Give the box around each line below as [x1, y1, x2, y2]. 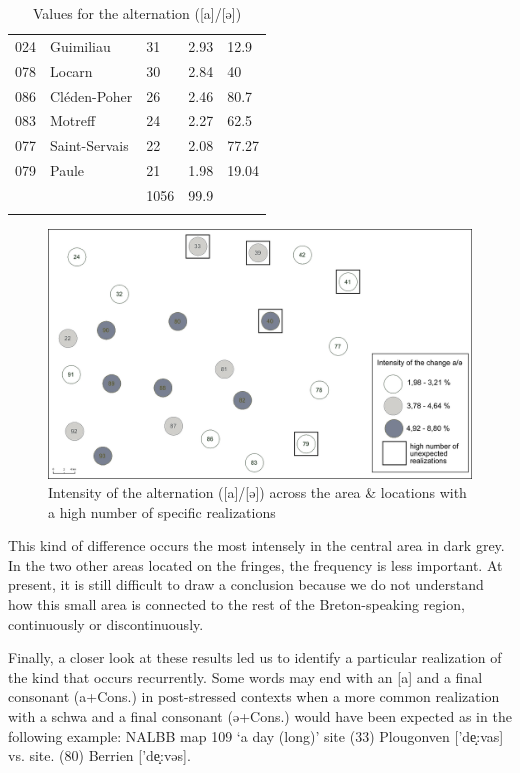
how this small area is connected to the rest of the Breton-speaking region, [8, 594, 465, 615]
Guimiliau [50, 35, 111, 56]
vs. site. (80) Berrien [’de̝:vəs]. [8, 745, 191, 766]
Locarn [50, 60, 93, 81]
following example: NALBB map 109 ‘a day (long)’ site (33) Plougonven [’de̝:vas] [8, 725, 504, 746]
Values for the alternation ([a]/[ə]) [32, 3, 242, 23]
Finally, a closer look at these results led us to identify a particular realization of [8, 647, 502, 668]
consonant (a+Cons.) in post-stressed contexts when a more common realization [8, 686, 500, 707]
